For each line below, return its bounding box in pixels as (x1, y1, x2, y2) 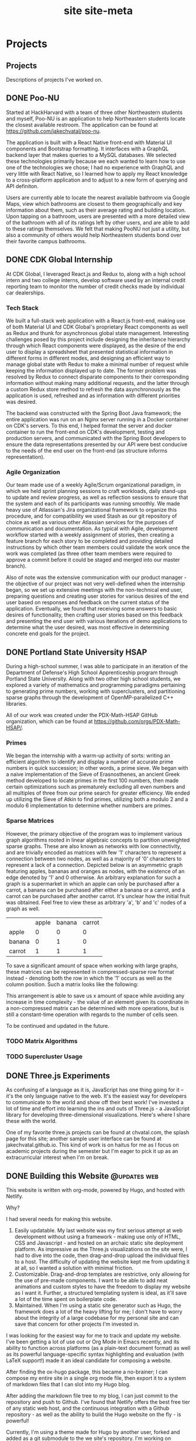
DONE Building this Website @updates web (6, 1171, 159, 1181)
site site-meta (63, 4, 133, 18)
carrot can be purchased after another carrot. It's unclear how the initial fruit (6, 892, 190, 900)
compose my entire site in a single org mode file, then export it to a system (6, 1375, 186, 1382)
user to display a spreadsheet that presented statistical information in (6, 348, 173, 355)
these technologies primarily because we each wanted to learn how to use (6, 157, 186, 165)
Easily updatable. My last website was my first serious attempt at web (14, 1227, 183, 1234)
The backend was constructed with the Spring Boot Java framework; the (6, 410, 181, 417)
